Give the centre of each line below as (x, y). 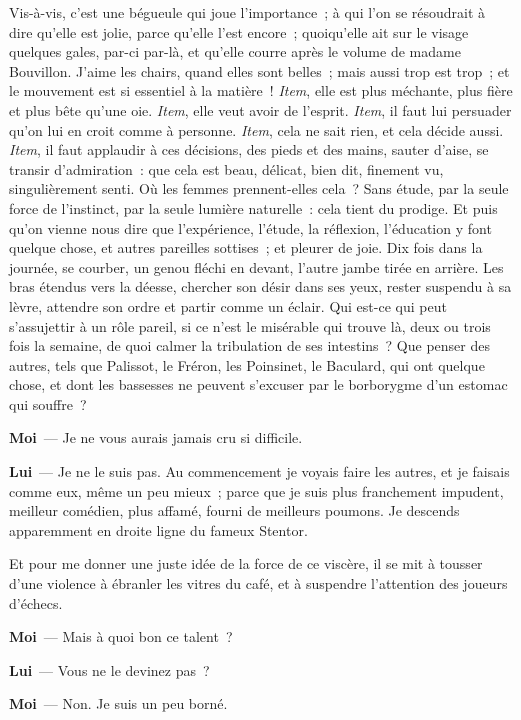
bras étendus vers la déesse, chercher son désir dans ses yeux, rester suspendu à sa (260, 286)
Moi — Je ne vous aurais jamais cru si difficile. (156, 437)
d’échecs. (36, 602)
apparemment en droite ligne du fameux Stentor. (158, 529)
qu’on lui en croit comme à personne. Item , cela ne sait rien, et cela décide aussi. (256, 129)
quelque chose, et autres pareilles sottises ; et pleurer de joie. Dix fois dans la (246, 247)
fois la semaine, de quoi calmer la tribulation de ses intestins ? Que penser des (249, 345)
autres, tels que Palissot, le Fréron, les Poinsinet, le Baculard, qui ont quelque (247, 364)
